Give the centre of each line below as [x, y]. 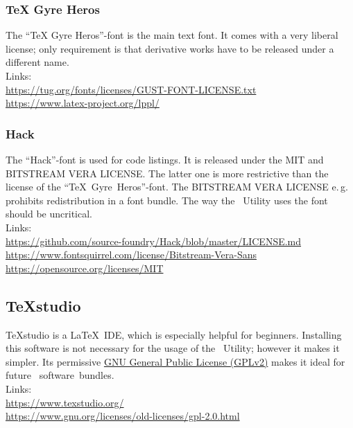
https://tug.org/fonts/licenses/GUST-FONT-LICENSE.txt [131, 89]
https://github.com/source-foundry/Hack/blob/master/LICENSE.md [154, 241]
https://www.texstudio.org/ [65, 402]
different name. [37, 62]
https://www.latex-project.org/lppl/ [83, 103]
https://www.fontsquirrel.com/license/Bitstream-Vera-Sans [131, 255]
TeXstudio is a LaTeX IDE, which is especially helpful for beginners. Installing [174, 334]
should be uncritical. [49, 214]
